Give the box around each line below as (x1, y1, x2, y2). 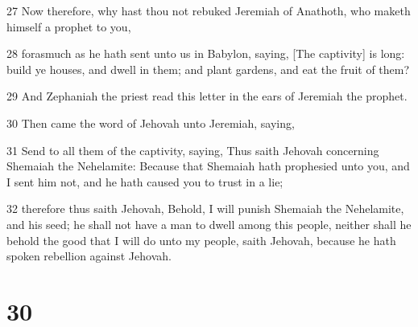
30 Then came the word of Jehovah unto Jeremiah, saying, (6, 114, 295, 131)
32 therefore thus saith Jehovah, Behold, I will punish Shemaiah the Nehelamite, (6, 200, 404, 217)
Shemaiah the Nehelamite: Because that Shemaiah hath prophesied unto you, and (6, 157, 410, 174)
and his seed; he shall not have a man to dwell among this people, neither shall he (6, 215, 412, 232)
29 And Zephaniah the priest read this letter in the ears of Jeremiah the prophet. (6, 88, 408, 104)
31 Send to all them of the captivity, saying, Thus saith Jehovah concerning (6, 141, 379, 158)
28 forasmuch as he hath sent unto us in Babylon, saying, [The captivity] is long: (6, 45, 405, 62)
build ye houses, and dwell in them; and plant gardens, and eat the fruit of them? (6, 60, 410, 77)
